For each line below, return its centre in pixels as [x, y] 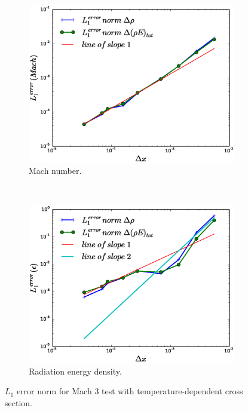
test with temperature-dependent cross [172, 391]
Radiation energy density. [75, 371]
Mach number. [55, 171]
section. [19, 402]
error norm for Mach [54, 391]
